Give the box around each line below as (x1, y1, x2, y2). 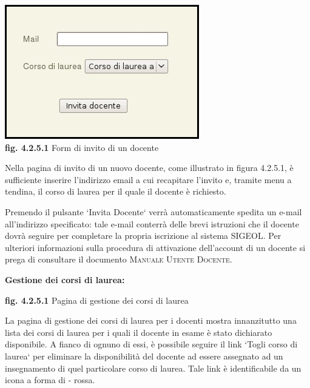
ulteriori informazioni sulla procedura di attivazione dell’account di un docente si (5, 241, 306, 253)
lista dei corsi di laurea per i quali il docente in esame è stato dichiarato (5, 326, 272, 338)
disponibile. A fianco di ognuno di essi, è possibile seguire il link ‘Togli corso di (5, 338, 298, 350)
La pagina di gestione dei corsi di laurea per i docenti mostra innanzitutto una (5, 314, 297, 327)
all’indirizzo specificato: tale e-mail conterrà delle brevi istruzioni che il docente (5, 217, 299, 230)
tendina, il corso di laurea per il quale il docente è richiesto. (5, 185, 226, 198)
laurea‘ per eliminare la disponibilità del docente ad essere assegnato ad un (5, 349, 283, 362)
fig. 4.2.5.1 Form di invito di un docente (5, 141, 159, 153)
